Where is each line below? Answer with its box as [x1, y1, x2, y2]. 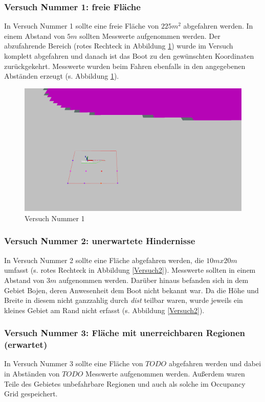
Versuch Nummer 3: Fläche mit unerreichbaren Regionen [4, 326, 245, 339]
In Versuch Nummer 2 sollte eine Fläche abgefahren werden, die [4, 254, 204, 265]
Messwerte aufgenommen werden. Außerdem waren [85, 368, 245, 379]
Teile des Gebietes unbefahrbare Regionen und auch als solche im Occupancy [4, 378, 246, 389]
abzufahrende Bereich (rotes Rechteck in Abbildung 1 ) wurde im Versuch [4, 40, 233, 51]
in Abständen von [4, 368, 60, 379]
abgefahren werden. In [183, 20, 253, 31]
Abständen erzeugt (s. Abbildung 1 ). [4, 70, 119, 81]
